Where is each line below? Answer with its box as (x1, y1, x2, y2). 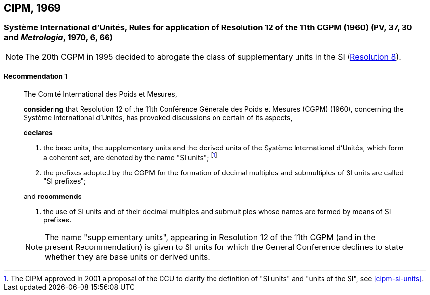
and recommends (24, 192, 82, 200)
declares (24, 128, 53, 137)
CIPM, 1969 (4, 2, 61, 14)
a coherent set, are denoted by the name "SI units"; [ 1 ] (43, 152, 217, 162)
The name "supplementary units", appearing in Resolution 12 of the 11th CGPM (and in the (45, 232, 376, 242)
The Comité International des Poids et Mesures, (24, 90, 177, 98)
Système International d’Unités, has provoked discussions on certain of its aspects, (24, 113, 293, 122)
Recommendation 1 (4, 72, 68, 81)
